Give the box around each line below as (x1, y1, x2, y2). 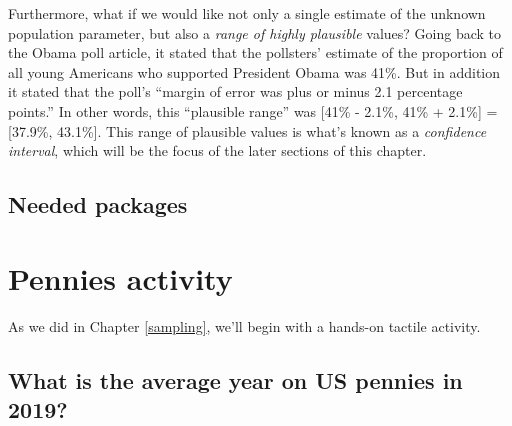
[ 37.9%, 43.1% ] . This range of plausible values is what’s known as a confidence (8, 120, 487, 141)
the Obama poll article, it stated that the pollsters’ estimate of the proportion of (8, 42, 503, 63)
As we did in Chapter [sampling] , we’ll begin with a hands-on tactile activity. (8, 315, 481, 336)
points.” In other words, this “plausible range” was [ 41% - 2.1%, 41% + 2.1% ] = (8, 100, 498, 121)
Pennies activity (8, 257, 233, 298)
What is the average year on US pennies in (8, 364, 463, 395)
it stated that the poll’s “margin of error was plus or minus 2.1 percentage (8, 81, 463, 102)
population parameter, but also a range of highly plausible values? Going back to (8, 22, 501, 43)
